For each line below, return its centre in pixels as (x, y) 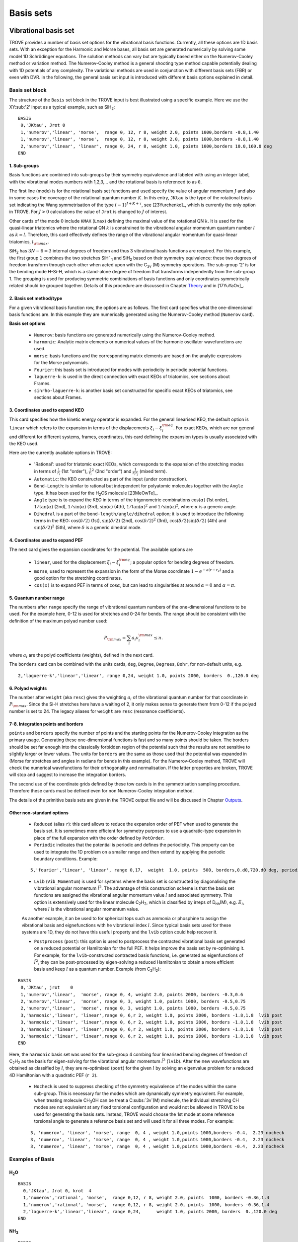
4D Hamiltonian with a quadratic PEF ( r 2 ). (53, 1075)
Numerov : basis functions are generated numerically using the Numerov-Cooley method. (125, 335)
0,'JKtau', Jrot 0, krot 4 (57, 1191)
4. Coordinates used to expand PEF (46, 540)
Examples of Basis (32, 1159)
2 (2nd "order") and (112, 471)
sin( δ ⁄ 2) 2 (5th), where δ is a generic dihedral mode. (88, 527)
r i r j (135, 474)
